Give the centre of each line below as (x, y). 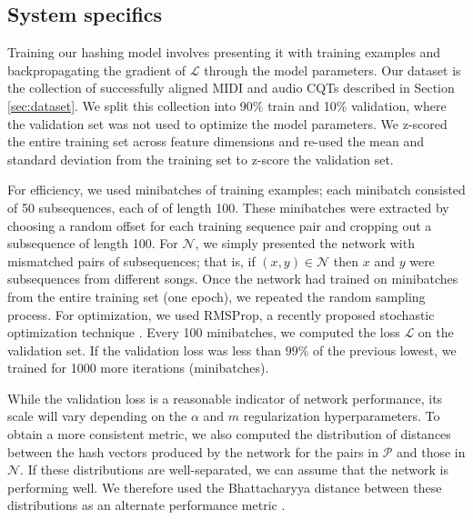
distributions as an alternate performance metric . (146, 505)
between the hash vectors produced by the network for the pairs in (193, 451)
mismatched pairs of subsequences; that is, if (131, 260)
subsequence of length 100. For (93, 243)
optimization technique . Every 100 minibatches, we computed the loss (204, 332)
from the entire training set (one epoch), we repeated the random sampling (216, 296)
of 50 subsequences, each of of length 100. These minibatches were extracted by (228, 207)
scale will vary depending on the (97, 416)
